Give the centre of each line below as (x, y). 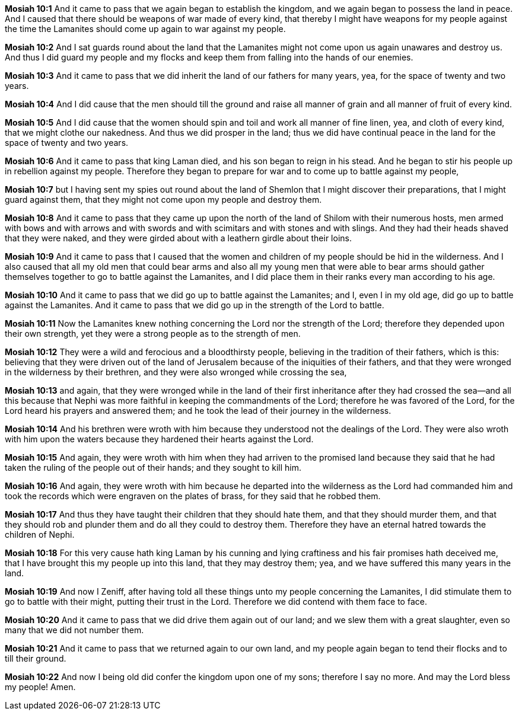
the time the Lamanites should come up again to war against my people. (145, 29)
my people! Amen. (40, 687)
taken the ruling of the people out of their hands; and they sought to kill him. (153, 467)
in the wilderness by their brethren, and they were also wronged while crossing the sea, (176, 372)
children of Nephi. (40, 534)
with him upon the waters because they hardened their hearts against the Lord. (159, 439)
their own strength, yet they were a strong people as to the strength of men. (153, 333)
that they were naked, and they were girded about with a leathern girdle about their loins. (178, 238)
